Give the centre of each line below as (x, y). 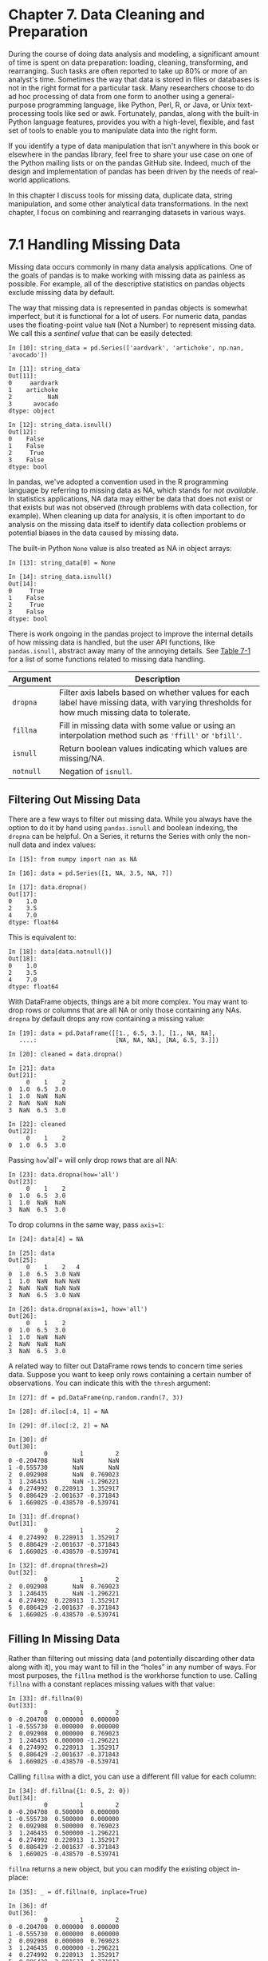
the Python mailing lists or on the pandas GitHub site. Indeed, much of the (130, 162)
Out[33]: (23, 1705)
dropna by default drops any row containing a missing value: (107, 1018)
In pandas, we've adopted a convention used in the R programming (118, 481)
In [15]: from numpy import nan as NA (73, 859)
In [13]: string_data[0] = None (62, 563)
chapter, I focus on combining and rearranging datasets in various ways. (127, 212)
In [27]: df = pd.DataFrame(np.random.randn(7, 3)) (96, 1397)
